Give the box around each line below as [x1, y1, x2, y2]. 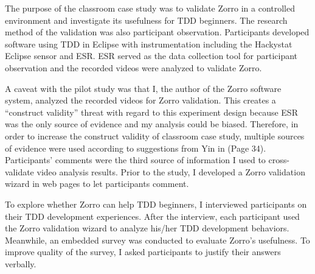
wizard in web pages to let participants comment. [5, 177, 189, 190]
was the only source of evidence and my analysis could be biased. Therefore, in [5, 118, 299, 130]
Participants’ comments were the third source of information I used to [5, 153, 266, 166]
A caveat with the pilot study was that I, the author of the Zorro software [5, 82, 282, 94]
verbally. [5, 257, 36, 270]
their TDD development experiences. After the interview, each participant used [5, 209, 300, 222]
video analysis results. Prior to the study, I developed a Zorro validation [36, 165, 305, 178]
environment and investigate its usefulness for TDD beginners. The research [5, 13, 288, 26]
